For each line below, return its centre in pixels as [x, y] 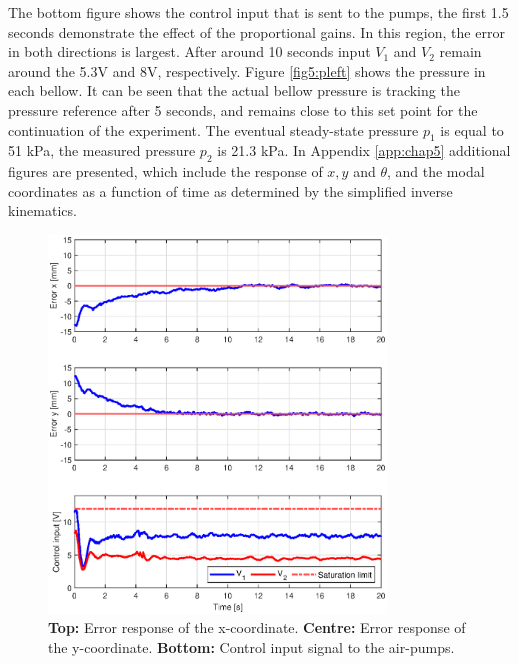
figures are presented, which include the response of [165, 171]
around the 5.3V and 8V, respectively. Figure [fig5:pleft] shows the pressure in [247, 70]
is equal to [472, 129]
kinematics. [42, 210]
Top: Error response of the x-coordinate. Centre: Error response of [257, 627]
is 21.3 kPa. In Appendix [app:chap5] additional [364, 150]
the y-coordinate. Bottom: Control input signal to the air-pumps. [251, 646]
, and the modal [435, 171]
